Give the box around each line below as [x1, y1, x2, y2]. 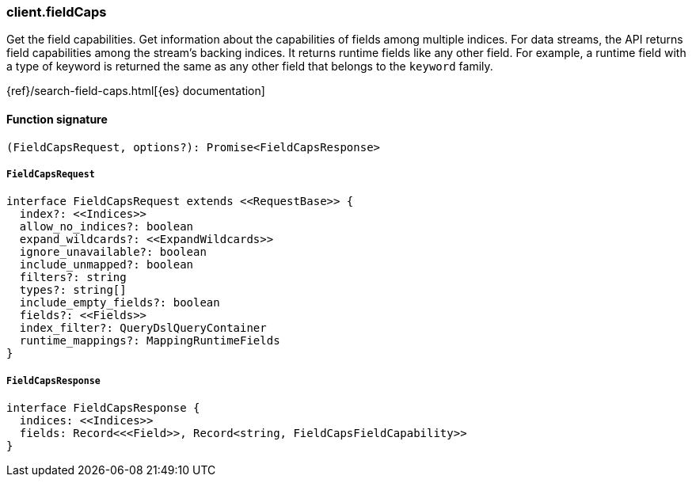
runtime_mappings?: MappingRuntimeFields [19, 334, 280, 348]
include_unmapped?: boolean [19, 258, 194, 272]
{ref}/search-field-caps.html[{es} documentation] [6, 84, 265, 98]
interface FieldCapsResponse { [6, 401, 200, 415]
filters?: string [19, 271, 127, 284]
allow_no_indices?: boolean [19, 220, 194, 234]
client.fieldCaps [6, 4, 107, 20]
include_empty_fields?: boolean [19, 296, 220, 310]
